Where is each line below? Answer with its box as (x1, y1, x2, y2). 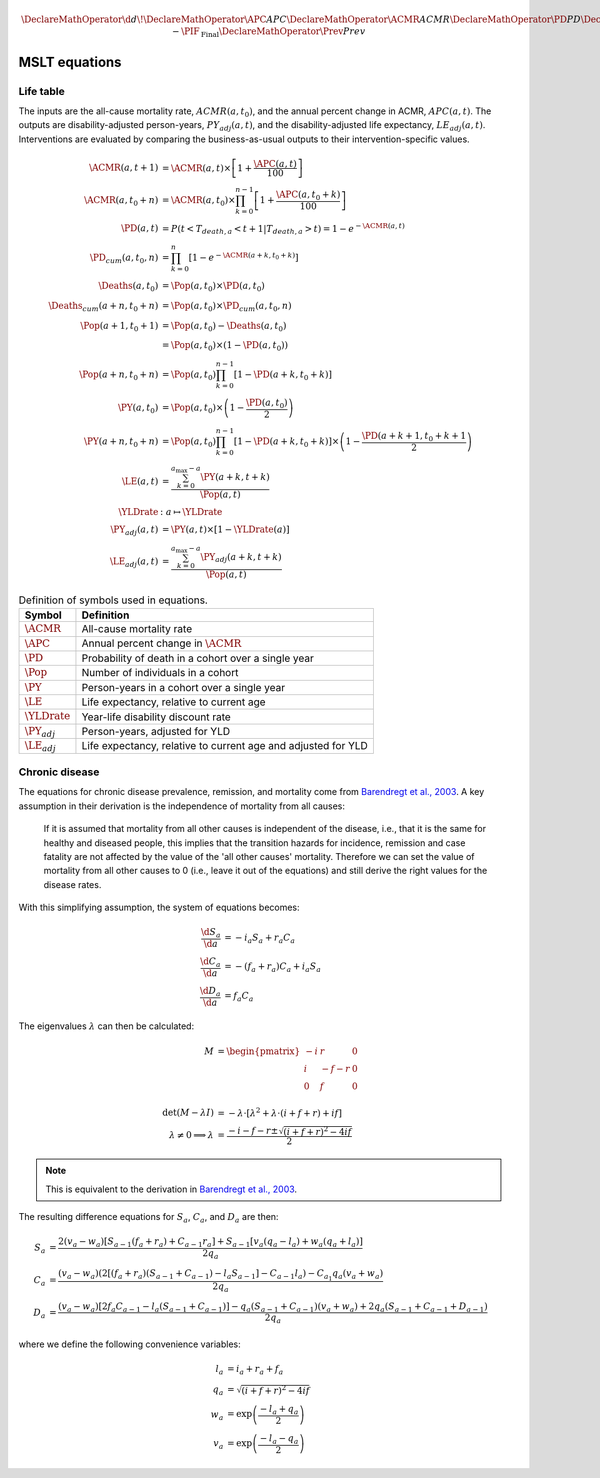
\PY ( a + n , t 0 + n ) (83, 435, 159, 449)
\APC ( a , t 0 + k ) (275, 189, 341, 203)
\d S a (200, 926, 222, 940)
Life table (18, 84, 65, 98)
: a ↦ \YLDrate (160, 506, 223, 517)
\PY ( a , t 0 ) (117, 402, 159, 416)
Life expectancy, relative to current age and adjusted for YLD (81, 739, 369, 753)
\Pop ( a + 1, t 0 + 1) (80, 320, 159, 334)
